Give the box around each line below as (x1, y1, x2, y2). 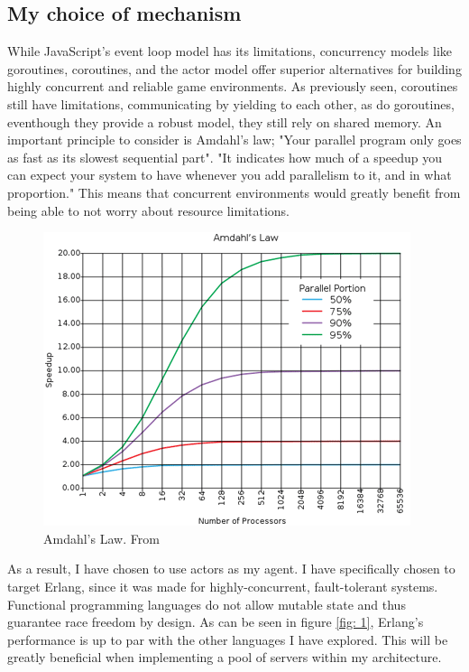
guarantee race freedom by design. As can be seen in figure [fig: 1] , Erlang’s (7, 612, 424, 631)
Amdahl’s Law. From (43, 528, 160, 547)
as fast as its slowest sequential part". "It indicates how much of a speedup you (7, 147, 443, 166)
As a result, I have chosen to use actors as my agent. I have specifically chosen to (7, 559, 455, 578)
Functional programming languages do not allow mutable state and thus (7, 594, 406, 613)
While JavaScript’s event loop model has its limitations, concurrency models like (7, 42, 453, 61)
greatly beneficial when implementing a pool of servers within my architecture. (7, 648, 442, 667)
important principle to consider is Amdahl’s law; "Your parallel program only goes (7, 130, 462, 149)
